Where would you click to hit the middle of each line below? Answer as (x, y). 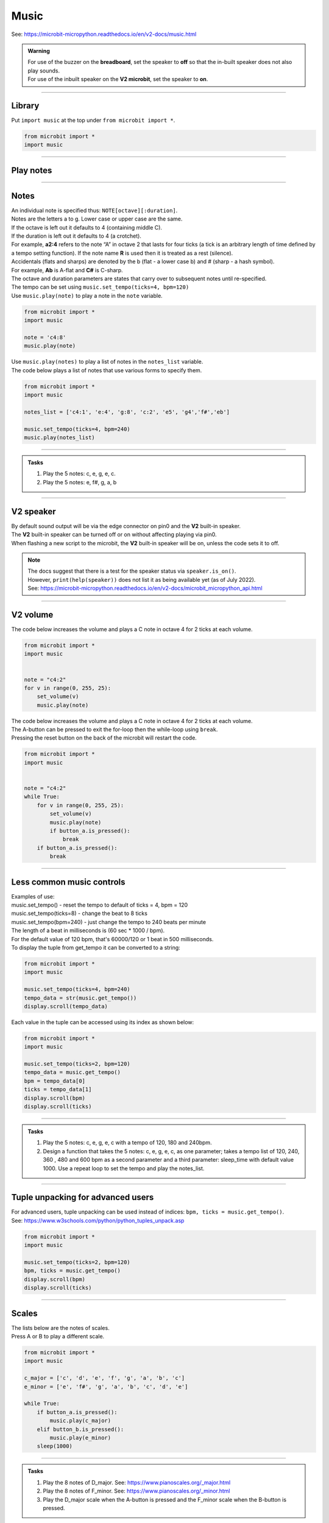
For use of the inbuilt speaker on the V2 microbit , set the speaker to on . (118, 79)
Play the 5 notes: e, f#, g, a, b (80, 482)
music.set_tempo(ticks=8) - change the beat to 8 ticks (79, 913)
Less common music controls (68, 882)
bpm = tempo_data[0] (55, 1081)
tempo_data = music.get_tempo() (73, 1072)
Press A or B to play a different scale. (58, 1337)
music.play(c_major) (80, 1421)
